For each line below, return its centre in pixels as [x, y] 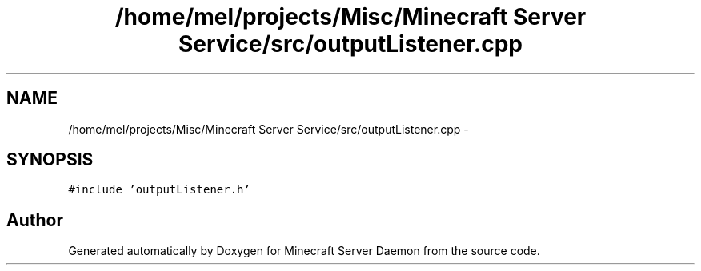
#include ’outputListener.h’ [159, 190]
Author [35, 220]
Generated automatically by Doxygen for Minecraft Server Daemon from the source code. [304, 251]
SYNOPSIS [50, 160]
